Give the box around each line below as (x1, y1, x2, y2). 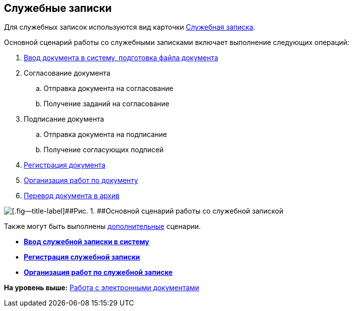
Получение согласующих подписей (44, 145, 164, 154)
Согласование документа (24, 69, 111, 78)
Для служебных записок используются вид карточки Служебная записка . (4, 23, 256, 32)
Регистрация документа (24, 161, 106, 170)
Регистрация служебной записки (24, 253, 140, 262)
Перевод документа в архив (24, 191, 120, 200)
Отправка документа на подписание (44, 130, 167, 139)
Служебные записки (4, 2, 112, 14)
